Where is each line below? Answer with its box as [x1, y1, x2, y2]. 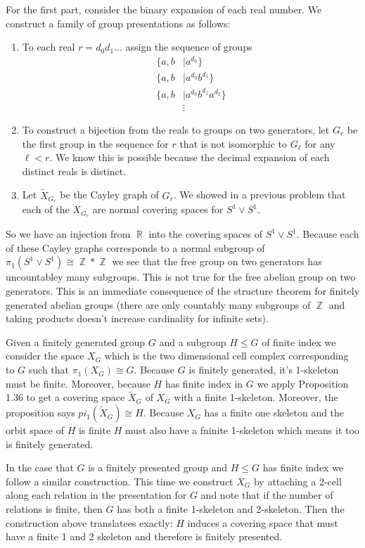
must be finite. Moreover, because [6, 376, 151, 390]
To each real [22, 39, 75, 54]
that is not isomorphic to [179, 136, 288, 151]
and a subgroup [159, 334, 226, 349]
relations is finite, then [6, 502, 103, 516]
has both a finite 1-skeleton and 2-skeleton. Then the [117, 502, 345, 516]
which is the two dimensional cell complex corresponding [104, 348, 349, 363]
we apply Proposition [257, 376, 349, 390]
